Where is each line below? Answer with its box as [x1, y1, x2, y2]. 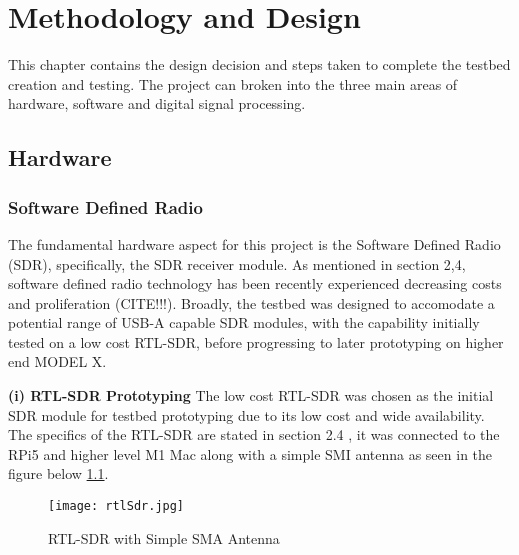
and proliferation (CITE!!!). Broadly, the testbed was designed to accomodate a [8, 292, 495, 313]
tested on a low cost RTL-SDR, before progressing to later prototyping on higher [8, 331, 504, 352]
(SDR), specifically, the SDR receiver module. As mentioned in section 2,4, [8, 253, 466, 274]
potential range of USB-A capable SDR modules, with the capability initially [8, 312, 480, 333]
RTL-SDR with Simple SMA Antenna [48, 527, 280, 548]
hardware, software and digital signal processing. [8, 93, 306, 114]
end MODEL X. [8, 351, 107, 372]
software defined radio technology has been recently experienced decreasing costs [8, 273, 502, 294]
